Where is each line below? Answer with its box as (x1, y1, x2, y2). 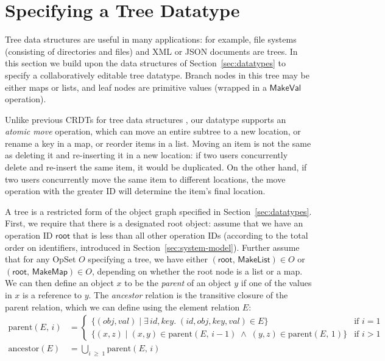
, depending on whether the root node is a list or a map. (91, 264, 303, 277)
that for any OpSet (5, 253, 76, 265)
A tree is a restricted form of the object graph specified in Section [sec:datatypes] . (5, 205, 312, 217)
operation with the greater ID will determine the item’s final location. (5, 184, 266, 197)
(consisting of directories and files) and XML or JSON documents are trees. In (5, 44, 298, 57)
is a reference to (23, 289, 82, 301)
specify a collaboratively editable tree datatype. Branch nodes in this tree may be (5, 68, 309, 81)
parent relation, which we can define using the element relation (5, 300, 240, 313)
